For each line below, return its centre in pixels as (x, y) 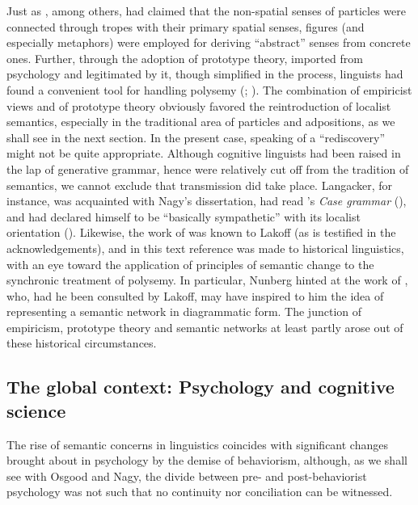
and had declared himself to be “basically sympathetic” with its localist (184, 216)
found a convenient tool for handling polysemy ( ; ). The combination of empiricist (209, 89)
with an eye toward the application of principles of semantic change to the (190, 264)
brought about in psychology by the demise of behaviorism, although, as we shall (207, 460)
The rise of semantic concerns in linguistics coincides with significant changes (197, 444)
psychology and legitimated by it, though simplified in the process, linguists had (205, 74)
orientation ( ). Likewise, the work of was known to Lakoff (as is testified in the (201, 232)
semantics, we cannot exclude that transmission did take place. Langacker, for (200, 185)
